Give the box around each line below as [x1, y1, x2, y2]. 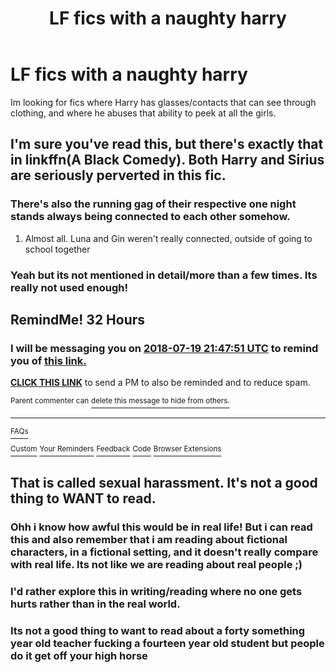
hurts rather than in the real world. [10, 597, 181, 611]
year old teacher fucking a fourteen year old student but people [10, 636, 325, 650]
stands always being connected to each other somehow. [10, 210, 291, 224]
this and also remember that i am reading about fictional [10, 532, 288, 546]
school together [24, 243, 91, 255]
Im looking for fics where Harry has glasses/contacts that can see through [10, 96, 317, 108]
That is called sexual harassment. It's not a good [10, 474, 318, 491]
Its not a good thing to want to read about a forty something [10, 623, 306, 637]
